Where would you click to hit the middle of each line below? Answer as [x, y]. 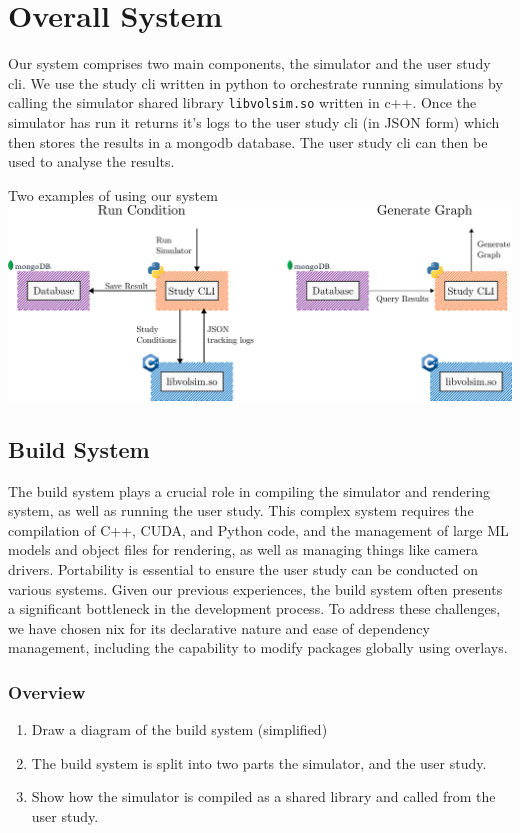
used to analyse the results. [91, 161]
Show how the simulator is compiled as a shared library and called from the [263, 796]
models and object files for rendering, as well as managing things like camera [243, 549]
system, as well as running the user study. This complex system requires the [241, 510]
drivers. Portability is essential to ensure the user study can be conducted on [243, 568]
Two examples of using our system [113, 194]
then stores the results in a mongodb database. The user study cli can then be [248, 141]
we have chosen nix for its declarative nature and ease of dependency [219, 627]
